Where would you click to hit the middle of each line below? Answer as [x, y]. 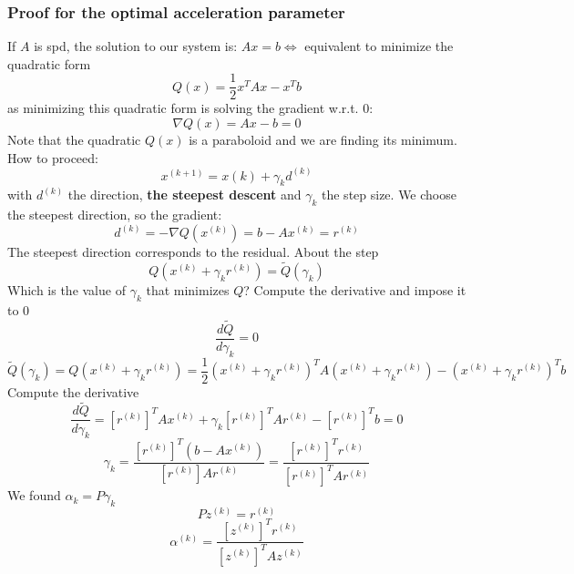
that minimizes [188, 290]
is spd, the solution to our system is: [136, 46]
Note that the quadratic [74, 140]
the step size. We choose [389, 195]
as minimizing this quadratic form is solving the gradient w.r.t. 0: [190, 108]
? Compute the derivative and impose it [355, 290]
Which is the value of [67, 290]
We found [34, 495]
